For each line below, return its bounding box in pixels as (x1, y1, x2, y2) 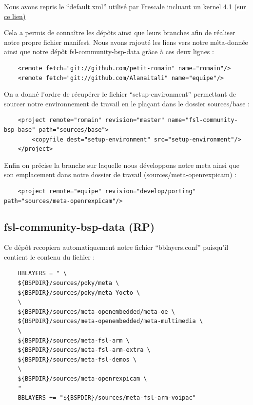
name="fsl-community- (168, 117, 238, 124)
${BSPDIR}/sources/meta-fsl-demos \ (18, 356, 137, 363)
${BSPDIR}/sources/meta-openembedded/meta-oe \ (18, 308, 175, 315)
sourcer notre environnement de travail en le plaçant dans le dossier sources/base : (4, 98, 250, 108)
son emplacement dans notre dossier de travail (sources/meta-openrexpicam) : (4, 169, 236, 180)
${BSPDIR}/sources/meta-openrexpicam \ (18, 375, 147, 383)
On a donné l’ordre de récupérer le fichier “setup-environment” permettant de (4, 89, 236, 99)
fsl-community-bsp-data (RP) (4, 219, 155, 234)
